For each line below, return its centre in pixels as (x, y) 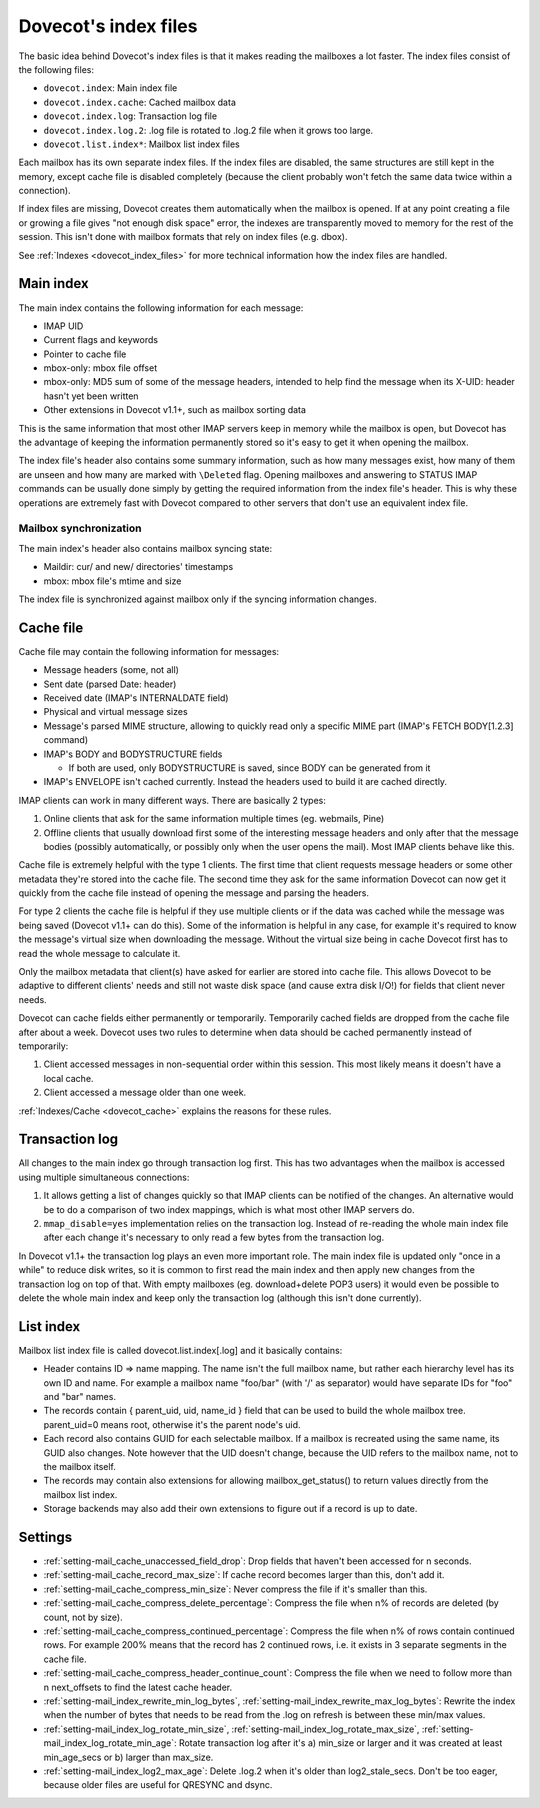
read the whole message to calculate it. (99, 953)
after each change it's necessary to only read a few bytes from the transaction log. (214, 1237)
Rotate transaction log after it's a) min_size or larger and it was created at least (340, 1743)
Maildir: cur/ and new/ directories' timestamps (138, 567)
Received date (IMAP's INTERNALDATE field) (136, 698)
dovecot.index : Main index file (110, 88)
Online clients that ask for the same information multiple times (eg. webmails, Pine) (214, 819)
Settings (45, 1536)
